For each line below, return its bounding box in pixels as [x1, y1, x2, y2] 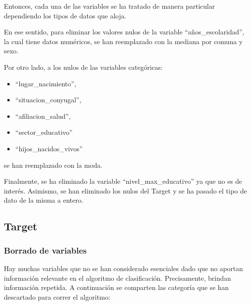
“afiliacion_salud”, [15, 111, 71, 121]
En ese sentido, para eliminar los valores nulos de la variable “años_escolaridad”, [4, 27, 244, 37]
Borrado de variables [4, 244, 87, 256]
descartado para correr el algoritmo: [4, 291, 110, 302]
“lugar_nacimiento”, [15, 78, 77, 88]
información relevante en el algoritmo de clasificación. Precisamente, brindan [4, 273, 231, 283]
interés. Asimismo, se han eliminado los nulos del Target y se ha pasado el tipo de [4, 185, 247, 195]
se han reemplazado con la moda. [4, 160, 103, 170]
